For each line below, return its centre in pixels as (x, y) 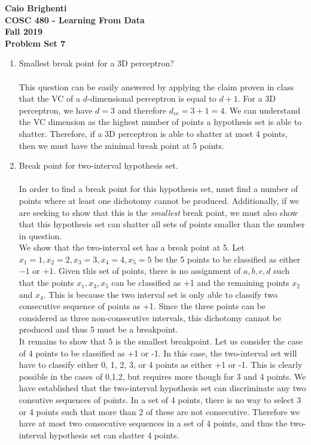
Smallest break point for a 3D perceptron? (96, 63)
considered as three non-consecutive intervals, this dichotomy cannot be (150, 317)
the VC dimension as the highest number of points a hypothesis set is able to (160, 122)
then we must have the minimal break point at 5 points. (121, 145)
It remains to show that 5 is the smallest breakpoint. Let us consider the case (161, 341)
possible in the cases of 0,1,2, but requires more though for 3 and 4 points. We (162, 376)
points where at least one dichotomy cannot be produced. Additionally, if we (159, 200)
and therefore (142, 110)
